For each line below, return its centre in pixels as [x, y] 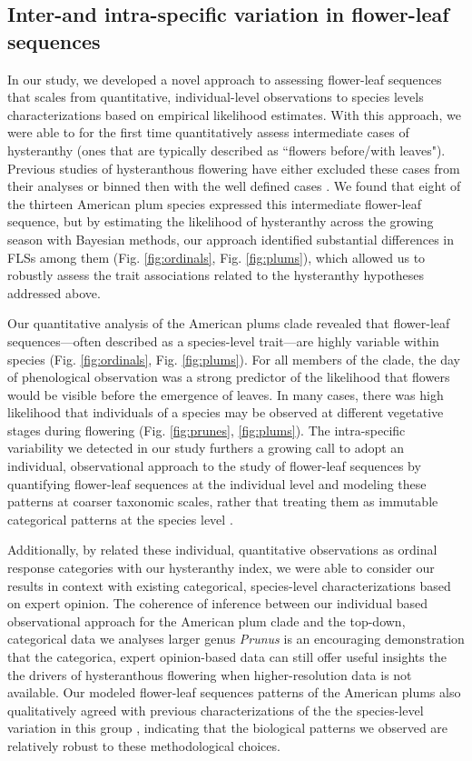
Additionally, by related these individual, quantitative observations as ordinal [222, 550]
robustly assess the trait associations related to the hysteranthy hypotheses [216, 275]
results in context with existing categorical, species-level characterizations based [229, 585]
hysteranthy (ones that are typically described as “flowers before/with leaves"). [226, 150]
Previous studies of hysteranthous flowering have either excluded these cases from [234, 168]
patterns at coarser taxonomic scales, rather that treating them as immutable [223, 501]
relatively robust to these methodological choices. [144, 745]
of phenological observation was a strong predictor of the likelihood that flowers [229, 377]
